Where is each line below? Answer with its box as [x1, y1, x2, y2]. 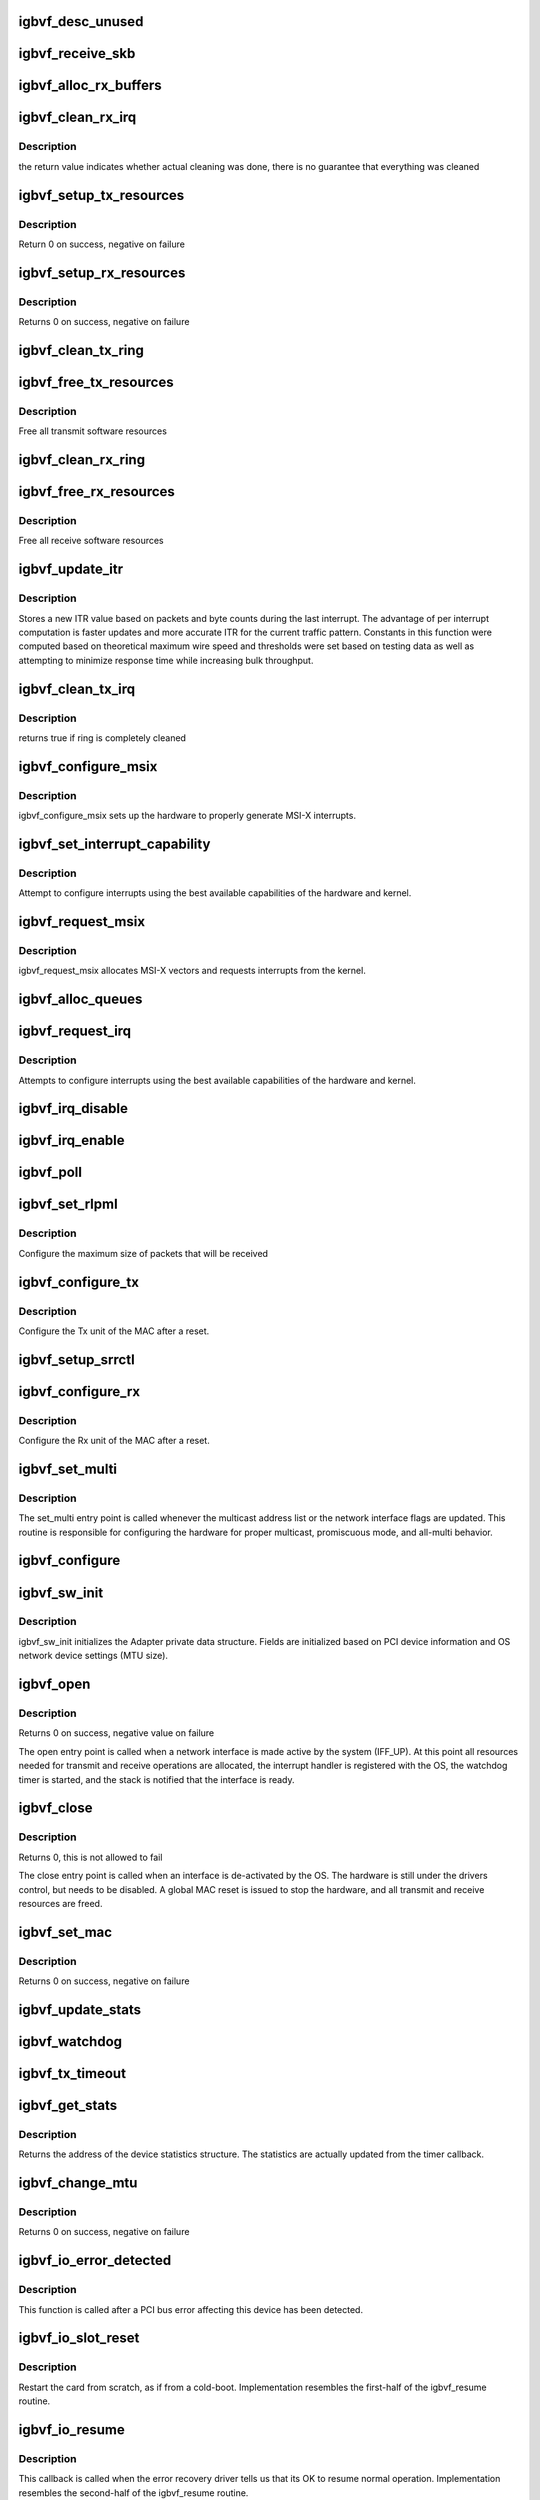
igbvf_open [18, 1676, 91, 1693]
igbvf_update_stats [18, 2001, 142, 2018]
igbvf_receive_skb [18, 45, 136, 62]
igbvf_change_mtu [18, 2175, 138, 2192]
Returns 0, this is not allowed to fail [18, 1851, 163, 1863]
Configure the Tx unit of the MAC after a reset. [18, 1325, 210, 1337]
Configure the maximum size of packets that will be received [18, 1247, 269, 1259]
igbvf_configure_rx [18, 1383, 140, 1400]
